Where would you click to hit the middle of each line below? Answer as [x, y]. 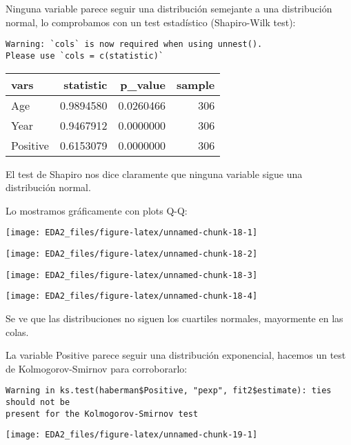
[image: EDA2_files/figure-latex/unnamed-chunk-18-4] [132, 296]
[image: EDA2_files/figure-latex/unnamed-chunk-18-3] [132, 275]
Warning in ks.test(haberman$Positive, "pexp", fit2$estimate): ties [169, 391]
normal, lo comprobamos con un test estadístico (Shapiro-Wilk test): [151, 22]
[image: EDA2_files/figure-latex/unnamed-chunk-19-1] [132, 435]
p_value [143, 84]
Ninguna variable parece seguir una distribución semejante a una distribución [169, 8]
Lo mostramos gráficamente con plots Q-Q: [97, 210]
